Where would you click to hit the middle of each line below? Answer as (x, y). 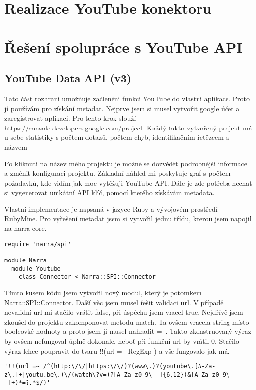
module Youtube (36, 269)
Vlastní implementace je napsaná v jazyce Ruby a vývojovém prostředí (111, 209)
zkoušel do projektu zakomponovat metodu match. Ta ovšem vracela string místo (127, 321)
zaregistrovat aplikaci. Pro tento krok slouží (70, 118)
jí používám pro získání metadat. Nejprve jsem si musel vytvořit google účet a (122, 108)
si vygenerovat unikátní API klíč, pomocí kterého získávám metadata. (110, 192)
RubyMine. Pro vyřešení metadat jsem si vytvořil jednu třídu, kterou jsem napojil (128, 218)
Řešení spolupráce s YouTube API (124, 47)
